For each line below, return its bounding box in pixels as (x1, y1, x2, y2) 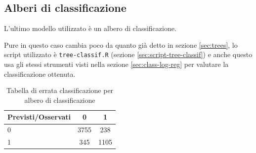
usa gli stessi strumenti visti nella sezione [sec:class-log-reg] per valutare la (4, 59, 229, 69)
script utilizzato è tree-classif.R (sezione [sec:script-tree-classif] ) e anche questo (4, 49, 253, 60)
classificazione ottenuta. (4, 68, 76, 79)
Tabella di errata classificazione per (6, 85, 114, 95)
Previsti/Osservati (7, 112, 71, 122)
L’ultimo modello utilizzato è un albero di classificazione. (4, 23, 176, 33)
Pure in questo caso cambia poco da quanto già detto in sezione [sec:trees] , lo (4, 39, 238, 50)
